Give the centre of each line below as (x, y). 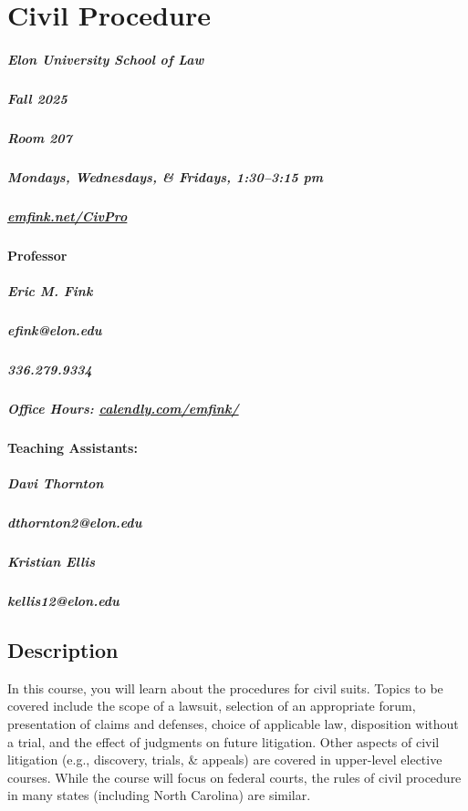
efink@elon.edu (55, 329)
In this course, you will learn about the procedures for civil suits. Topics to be (225, 688)
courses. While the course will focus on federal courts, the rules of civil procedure (234, 777)
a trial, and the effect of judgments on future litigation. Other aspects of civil (224, 741)
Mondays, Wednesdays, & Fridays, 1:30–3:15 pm (166, 176)
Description (63, 649)
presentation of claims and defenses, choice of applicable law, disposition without (233, 723)
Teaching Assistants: (73, 447)
